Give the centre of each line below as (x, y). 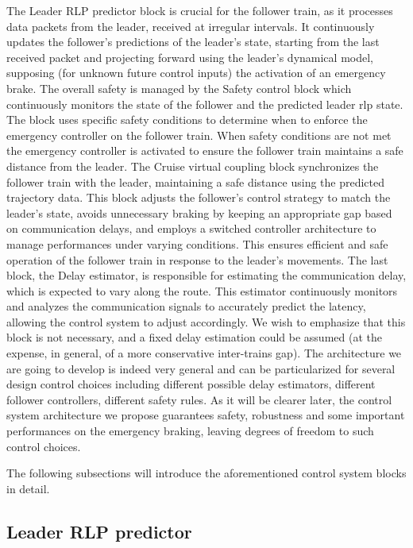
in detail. (28, 488)
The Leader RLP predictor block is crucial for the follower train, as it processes (200, 10)
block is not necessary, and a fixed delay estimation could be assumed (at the (194, 337)
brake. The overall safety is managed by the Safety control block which (179, 88)
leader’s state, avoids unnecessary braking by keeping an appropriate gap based (199, 212)
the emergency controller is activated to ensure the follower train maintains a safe (205, 151)
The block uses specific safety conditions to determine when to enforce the (187, 120)
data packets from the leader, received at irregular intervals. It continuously (191, 26)
